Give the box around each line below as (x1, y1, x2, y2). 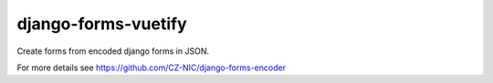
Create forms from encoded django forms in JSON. (16, 46, 210, 57)
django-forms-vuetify (16, 14, 187, 34)
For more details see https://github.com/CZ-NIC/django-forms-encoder (16, 62, 287, 73)
